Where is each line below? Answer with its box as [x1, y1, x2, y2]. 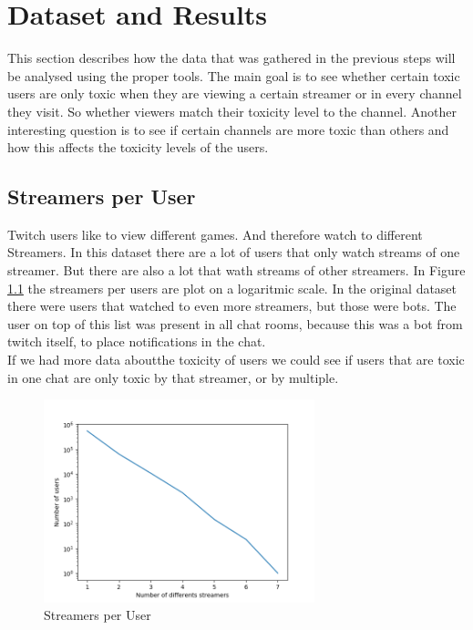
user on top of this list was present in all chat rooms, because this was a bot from [7, 314, 463, 333]
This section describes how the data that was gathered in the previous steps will [7, 48, 456, 67]
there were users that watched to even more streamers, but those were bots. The [7, 296, 457, 315]
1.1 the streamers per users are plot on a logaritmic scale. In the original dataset [7, 278, 458, 297]
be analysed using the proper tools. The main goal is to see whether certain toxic [7, 66, 460, 85]
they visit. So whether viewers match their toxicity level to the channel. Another [7, 101, 458, 120]
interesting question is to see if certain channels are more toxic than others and [7, 119, 449, 139]
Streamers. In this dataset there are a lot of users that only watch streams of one [7, 243, 460, 262]
